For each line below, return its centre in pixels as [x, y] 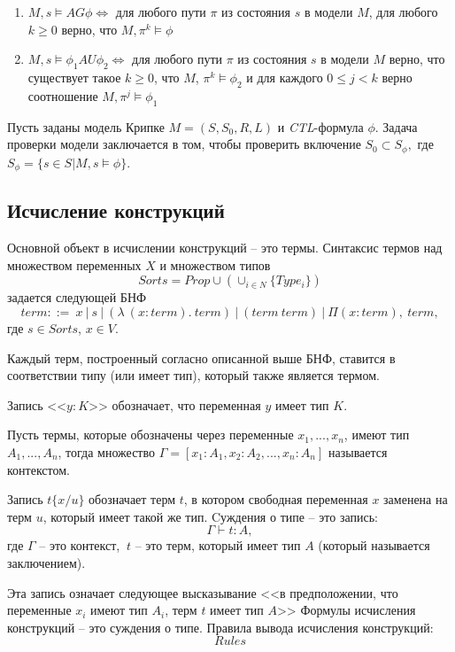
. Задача [396, 126]
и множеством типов [215, 264]
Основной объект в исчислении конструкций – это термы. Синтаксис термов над [225, 248]
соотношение [63, 95]
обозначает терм [132, 499]
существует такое [74, 77]
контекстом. [39, 469]
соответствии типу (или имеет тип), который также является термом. [193, 375]
